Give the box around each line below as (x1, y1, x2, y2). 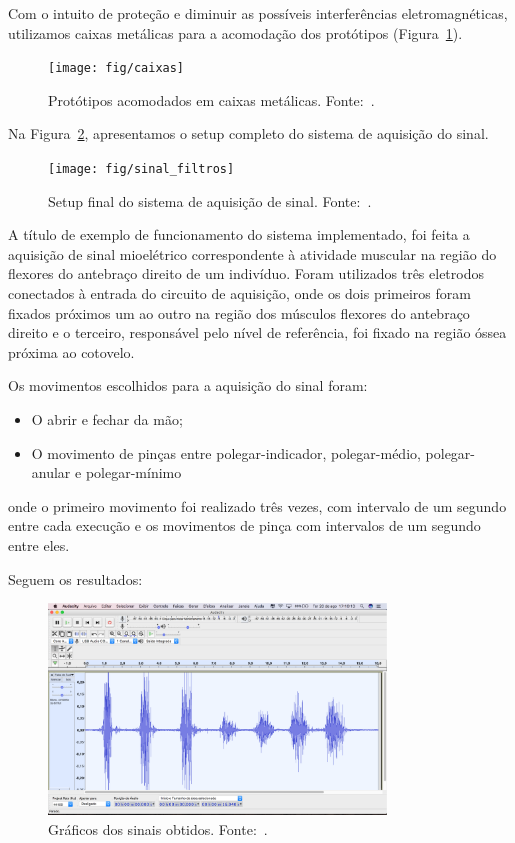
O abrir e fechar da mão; (31, 409, 183, 430)
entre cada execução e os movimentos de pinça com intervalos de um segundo (8, 515, 481, 536)
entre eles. (8, 535, 70, 555)
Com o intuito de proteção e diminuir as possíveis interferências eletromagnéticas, (8, 3, 508, 23)
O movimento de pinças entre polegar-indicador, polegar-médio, (31, 442, 421, 463)
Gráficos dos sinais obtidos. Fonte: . (48, 818, 268, 839)
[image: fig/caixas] (48, 61, 185, 76)
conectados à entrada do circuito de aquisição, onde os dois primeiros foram (8, 283, 471, 304)
